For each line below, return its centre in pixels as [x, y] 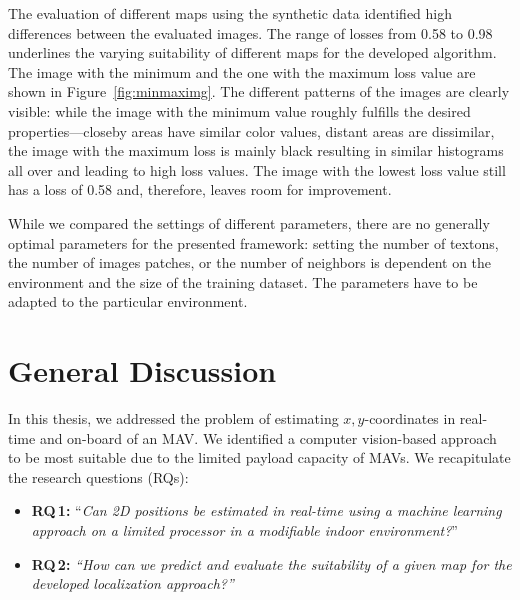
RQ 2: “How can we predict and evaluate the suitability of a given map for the [271, 563]
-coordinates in [410, 418]
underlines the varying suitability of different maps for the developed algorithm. [252, 52]
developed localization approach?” [132, 583]
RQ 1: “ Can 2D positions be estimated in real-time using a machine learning [266, 510]
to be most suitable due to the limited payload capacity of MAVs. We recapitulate [259, 457]
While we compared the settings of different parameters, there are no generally [249, 222]
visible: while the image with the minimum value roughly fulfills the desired [239, 110]
